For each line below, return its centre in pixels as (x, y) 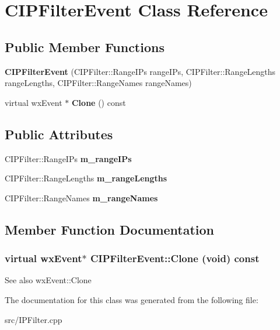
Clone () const (99, 102)
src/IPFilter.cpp (34, 319)
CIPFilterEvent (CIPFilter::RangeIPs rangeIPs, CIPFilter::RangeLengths (140, 71)
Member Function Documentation (110, 229)
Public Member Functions (85, 47)
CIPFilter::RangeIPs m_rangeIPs (68, 158)
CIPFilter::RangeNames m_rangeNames (81, 197)
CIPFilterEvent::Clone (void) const (175, 258)
